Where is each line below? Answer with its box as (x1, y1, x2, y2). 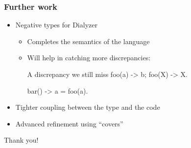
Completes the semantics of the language (27, 36, 150, 46)
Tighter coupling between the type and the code (15, 102, 160, 112)
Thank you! (4, 135, 39, 145)
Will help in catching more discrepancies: (27, 52, 151, 63)
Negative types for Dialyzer (15, 20, 97, 30)
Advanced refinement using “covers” (15, 118, 123, 128)
